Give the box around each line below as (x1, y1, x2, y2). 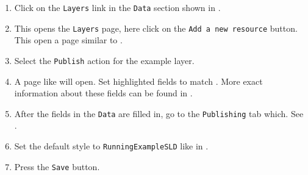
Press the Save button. (14, 160, 100, 173)
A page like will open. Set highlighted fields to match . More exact (14, 74, 263, 87)
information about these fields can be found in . (14, 87, 193, 99)
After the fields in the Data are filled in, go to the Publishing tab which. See (14, 107, 304, 120)
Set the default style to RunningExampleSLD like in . (14, 140, 209, 152)
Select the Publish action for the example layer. (14, 54, 195, 66)
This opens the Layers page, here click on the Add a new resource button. (14, 21, 298, 34)
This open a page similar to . (14, 34, 123, 46)
